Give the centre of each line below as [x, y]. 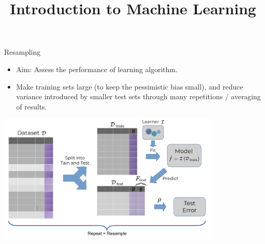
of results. [31, 106]
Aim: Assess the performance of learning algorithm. [97, 69]
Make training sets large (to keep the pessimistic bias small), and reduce [129, 86]
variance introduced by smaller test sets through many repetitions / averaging [138, 96]
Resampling [23, 52]
